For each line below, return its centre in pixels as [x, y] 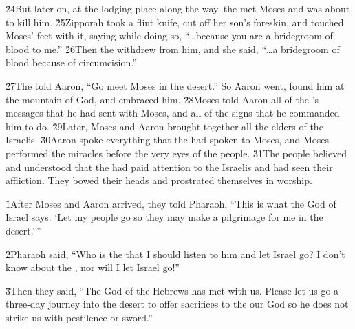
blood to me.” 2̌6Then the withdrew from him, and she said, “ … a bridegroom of [173, 49]
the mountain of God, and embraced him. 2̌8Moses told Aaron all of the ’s [162, 99]
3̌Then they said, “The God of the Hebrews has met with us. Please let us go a [172, 290]
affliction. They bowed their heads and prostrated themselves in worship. [159, 180]
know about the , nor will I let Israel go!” [93, 267]
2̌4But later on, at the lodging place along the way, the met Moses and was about [178, 8]
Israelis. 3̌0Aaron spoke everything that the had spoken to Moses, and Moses [168, 140]
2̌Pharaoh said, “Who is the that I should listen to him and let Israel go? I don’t [175, 253]
